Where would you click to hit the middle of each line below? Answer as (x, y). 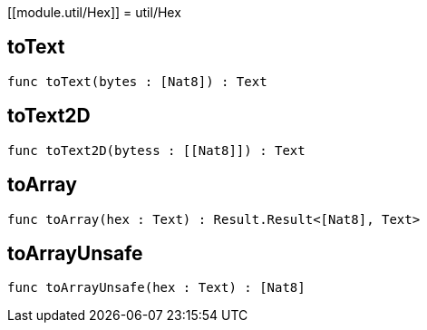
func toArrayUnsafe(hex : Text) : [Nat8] (156, 288)
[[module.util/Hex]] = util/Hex (94, 12)
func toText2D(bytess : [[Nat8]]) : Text (156, 150)
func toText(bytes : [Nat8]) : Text (137, 81)
